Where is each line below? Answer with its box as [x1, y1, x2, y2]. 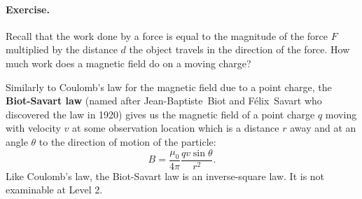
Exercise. [6, 1, 50, 16]
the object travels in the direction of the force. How [129, 42, 350, 57]
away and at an [290, 121, 356, 135]
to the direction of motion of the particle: [39, 134, 216, 149]
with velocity [6, 121, 61, 135]
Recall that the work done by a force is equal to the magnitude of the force [6, 28, 328, 43]
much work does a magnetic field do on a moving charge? [6, 55, 251, 70]
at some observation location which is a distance [72, 121, 279, 135]
